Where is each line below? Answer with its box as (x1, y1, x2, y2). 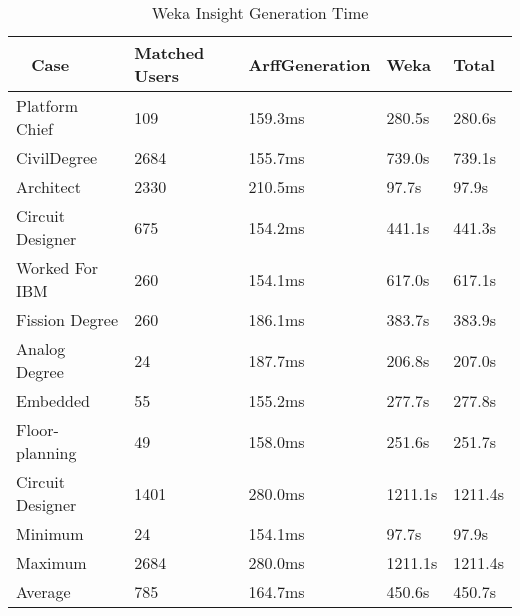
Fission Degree (16, 308, 118, 331)
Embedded (16, 389, 91, 412)
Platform (16, 94, 79, 117)
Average (16, 580, 71, 603)
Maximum (16, 551, 87, 574)
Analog (16, 337, 66, 360)
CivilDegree (16, 146, 98, 169)
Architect (16, 175, 81, 198)
